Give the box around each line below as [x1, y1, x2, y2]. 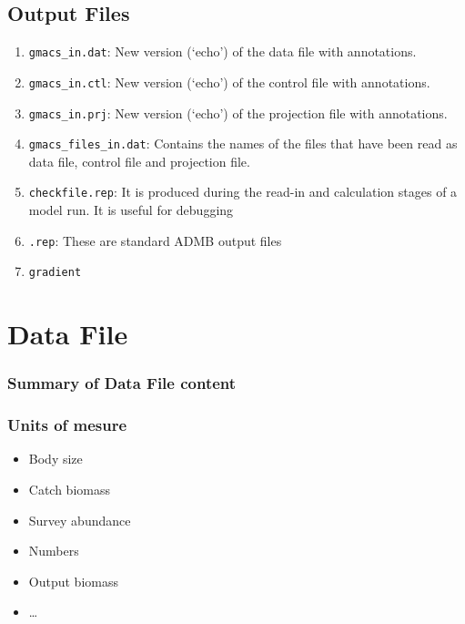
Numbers [28, 541, 79, 560]
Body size [28, 449, 83, 468]
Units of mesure [7, 414, 127, 436]
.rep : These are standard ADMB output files [28, 230, 282, 250]
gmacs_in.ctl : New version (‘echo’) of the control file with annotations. [28, 72, 430, 91]
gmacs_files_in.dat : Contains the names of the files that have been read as [28, 134, 458, 153]
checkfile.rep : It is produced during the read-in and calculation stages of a [28, 182, 458, 201]
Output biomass [28, 571, 118, 590]
